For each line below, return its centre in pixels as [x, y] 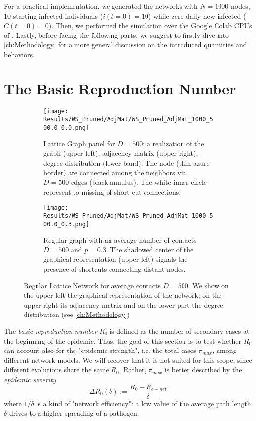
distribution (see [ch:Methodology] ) [77, 314]
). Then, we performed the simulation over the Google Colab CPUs [150, 25]
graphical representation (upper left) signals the [116, 259]
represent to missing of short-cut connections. [112, 192]
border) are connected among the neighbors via [115, 172]
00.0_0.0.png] [67, 128]
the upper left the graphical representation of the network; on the [123, 295]
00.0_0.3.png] [67, 224]
